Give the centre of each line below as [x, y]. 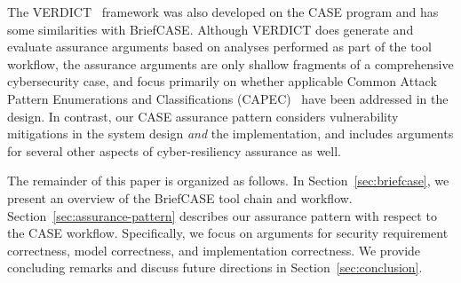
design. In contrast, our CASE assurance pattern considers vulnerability [203, 116]
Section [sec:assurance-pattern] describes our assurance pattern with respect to [222, 215]
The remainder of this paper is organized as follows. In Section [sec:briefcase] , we [228, 181]
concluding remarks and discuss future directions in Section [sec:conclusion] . [215, 267]
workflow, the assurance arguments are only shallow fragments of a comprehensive [230, 63]
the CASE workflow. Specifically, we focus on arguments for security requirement [228, 233]
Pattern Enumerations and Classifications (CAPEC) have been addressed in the [228, 98]
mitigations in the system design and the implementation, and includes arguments [230, 134]
